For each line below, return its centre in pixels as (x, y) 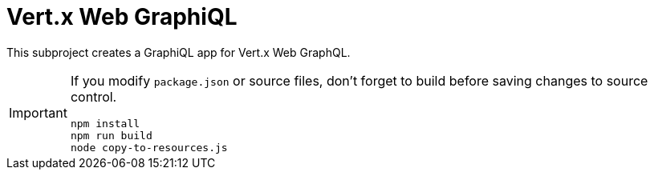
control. (93, 96)
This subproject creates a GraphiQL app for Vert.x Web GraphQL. (179, 52)
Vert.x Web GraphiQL (122, 17)
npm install (105, 123)
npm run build (111, 135)
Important (38, 113)
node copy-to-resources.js (149, 147)
